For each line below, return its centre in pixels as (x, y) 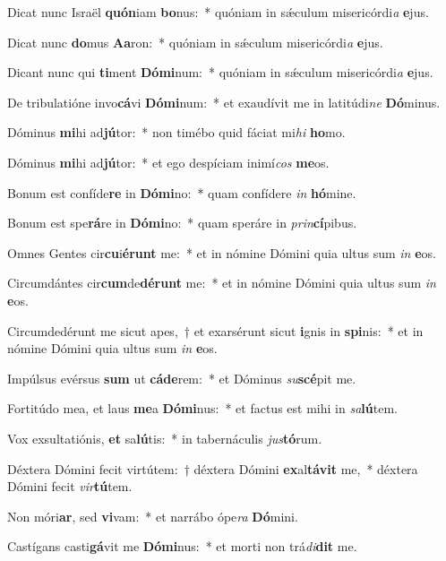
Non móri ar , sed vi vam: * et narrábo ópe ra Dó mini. (153, 516)
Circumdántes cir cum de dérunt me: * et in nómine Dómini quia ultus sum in (222, 283)
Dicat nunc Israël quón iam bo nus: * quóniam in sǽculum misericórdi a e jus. (218, 12)
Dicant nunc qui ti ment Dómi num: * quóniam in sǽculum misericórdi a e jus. (220, 72)
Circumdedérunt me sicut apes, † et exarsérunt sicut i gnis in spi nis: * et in (215, 330)
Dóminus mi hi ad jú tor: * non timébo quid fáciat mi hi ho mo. (176, 132)
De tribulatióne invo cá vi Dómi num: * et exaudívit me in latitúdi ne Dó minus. (224, 102)
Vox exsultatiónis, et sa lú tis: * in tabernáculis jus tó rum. (165, 438)
